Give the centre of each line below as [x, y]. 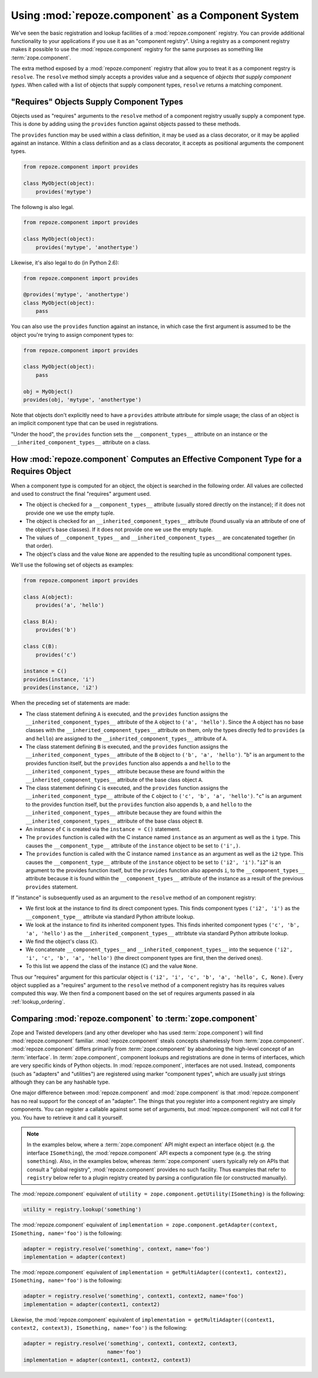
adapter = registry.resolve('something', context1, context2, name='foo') [134, 1296]
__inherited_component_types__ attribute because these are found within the [125, 771]
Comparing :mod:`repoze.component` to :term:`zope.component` [134, 1018]
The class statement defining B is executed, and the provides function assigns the [127, 747]
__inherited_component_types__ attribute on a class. [81, 442]
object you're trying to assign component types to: [72, 334]
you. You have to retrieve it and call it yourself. [67, 1117]
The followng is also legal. [42, 207]
